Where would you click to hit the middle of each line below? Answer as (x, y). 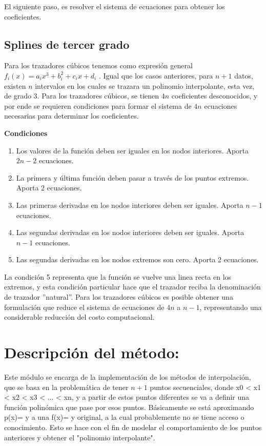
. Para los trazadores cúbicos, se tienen (98, 96)
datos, (244, 75)
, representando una (231, 307)
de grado (18, 96)
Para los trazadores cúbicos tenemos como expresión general (98, 65)
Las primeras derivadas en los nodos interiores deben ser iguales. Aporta (130, 205)
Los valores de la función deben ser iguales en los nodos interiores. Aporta (132, 150)
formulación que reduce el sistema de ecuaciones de (84, 307)
